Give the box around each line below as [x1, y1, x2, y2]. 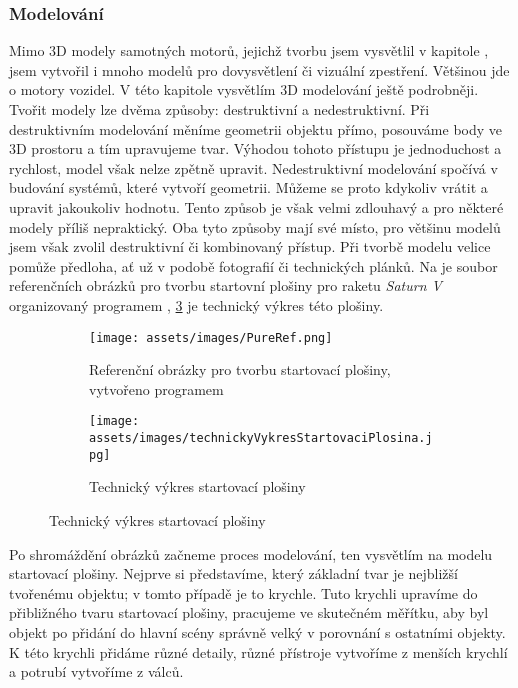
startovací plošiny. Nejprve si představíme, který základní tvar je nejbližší [9, 563, 458, 584]
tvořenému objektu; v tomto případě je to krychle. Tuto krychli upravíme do [9, 582, 478, 603]
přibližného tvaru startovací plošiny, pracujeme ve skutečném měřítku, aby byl [9, 602, 489, 623]
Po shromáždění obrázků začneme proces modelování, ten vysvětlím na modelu [9, 543, 493, 564]
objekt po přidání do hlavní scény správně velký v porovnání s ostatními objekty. [9, 621, 506, 642]
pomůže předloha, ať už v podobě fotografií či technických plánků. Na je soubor [9, 255, 498, 276]
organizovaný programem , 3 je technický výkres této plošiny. [9, 294, 384, 315]
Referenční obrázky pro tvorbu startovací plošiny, [89, 359, 391, 380]
